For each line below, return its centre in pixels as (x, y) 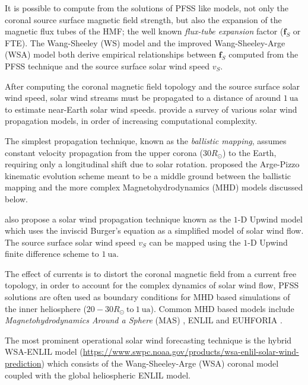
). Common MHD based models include (222, 308)
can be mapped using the (195, 242)
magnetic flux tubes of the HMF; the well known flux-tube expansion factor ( (144, 31)
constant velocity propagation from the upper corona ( (104, 152)
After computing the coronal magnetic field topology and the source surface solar (153, 86)
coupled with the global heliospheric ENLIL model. (98, 375)
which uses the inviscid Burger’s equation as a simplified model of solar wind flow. (154, 230)
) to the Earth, (249, 152)
